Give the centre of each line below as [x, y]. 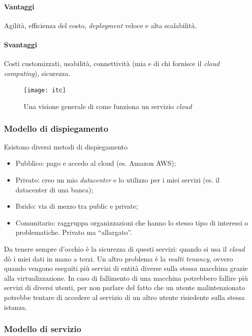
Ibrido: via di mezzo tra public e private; [77, 206]
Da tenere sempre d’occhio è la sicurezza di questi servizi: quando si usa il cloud [125, 249]
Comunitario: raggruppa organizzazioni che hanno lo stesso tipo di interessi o [132, 222]
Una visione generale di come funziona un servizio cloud [108, 106]
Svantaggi [21, 44]
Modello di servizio [43, 329]
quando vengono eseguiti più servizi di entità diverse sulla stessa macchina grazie [126, 268]
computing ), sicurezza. [37, 73]
